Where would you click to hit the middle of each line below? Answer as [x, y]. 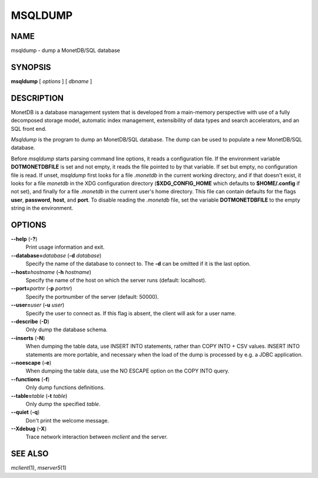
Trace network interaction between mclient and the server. [97, 437]
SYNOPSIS [31, 67]
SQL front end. [29, 128]
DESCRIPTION [37, 98]
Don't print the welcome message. [67, 420]
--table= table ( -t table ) [39, 395]
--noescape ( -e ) [31, 362]
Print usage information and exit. [65, 247]
